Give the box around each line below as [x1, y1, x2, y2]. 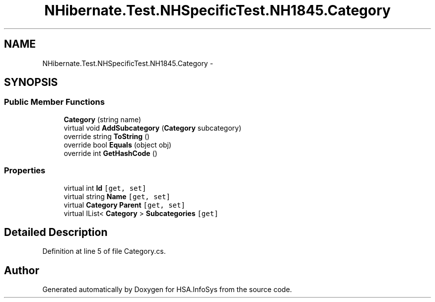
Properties [4, 165, 46, 176]
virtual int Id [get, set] [64, 183, 146, 192]
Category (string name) [64, 115, 142, 124]
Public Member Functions [4, 97, 105, 107]
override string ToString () [64, 132, 150, 141]
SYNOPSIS [4, 76, 58, 89]
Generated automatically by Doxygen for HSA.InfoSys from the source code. [42, 285, 292, 294]
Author [4, 264, 39, 277]
